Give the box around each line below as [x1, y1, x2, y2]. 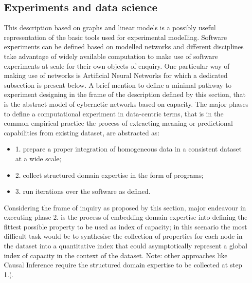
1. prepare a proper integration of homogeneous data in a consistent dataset [15, 144, 242, 154]
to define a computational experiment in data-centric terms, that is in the [4, 108, 224, 118]
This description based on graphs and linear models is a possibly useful [4, 22, 216, 33]
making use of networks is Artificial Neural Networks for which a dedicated [4, 70, 228, 80]
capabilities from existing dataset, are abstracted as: [4, 127, 160, 137]
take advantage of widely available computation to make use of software [4, 51, 218, 61]
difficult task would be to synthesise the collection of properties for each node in [4, 231, 243, 241]
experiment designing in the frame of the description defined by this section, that [4, 89, 246, 99]
